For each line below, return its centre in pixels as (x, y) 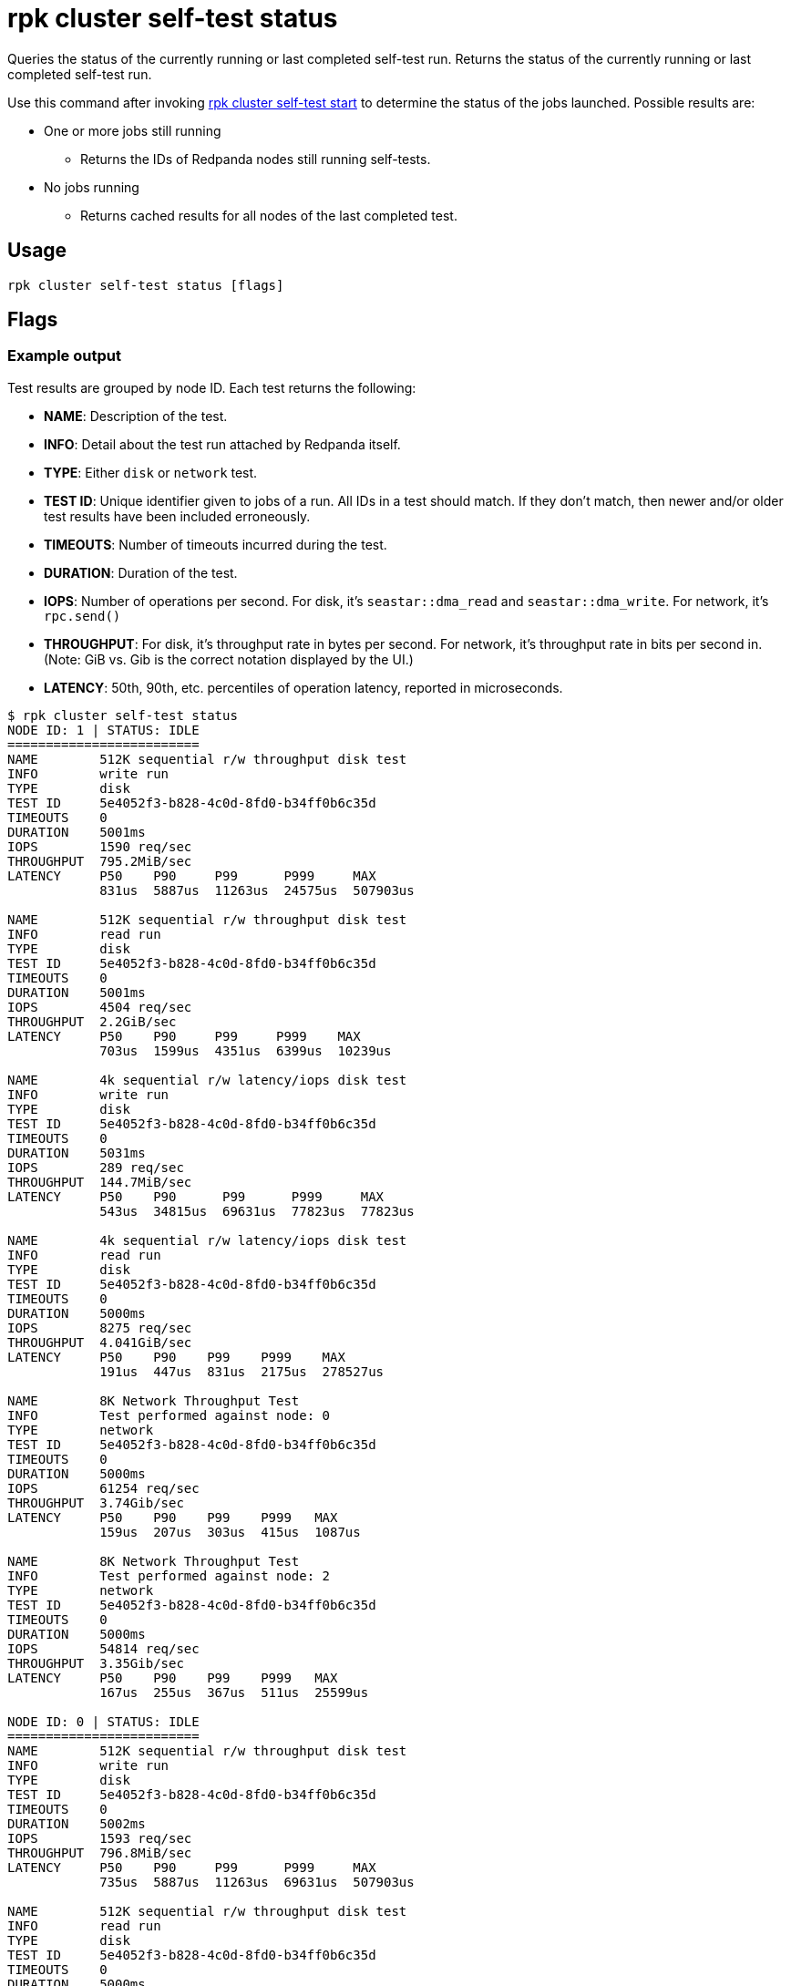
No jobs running (92, 187)
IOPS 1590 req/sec (100, 846)
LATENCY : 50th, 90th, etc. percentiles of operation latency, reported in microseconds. (303, 687)
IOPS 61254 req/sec (103, 1488)
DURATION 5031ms (77, 1152)
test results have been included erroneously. (177, 516)
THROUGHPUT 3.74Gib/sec (96, 1502)
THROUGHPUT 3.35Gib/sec (96, 1663)
